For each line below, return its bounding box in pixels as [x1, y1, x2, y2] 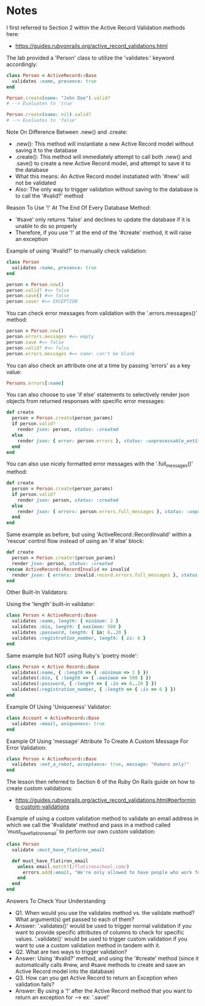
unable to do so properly [15, 223, 77, 230]
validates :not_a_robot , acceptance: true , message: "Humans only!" [12, 761, 190, 767]
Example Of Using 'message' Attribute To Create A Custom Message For [6, 738, 189, 745]
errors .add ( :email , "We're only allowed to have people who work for [22, 869, 203, 875]
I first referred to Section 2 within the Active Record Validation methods [6, 24, 185, 31]
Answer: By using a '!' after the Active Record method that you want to [15, 987, 192, 994]
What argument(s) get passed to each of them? [15, 915, 135, 923]
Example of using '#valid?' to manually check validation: [6, 247, 148, 254]
